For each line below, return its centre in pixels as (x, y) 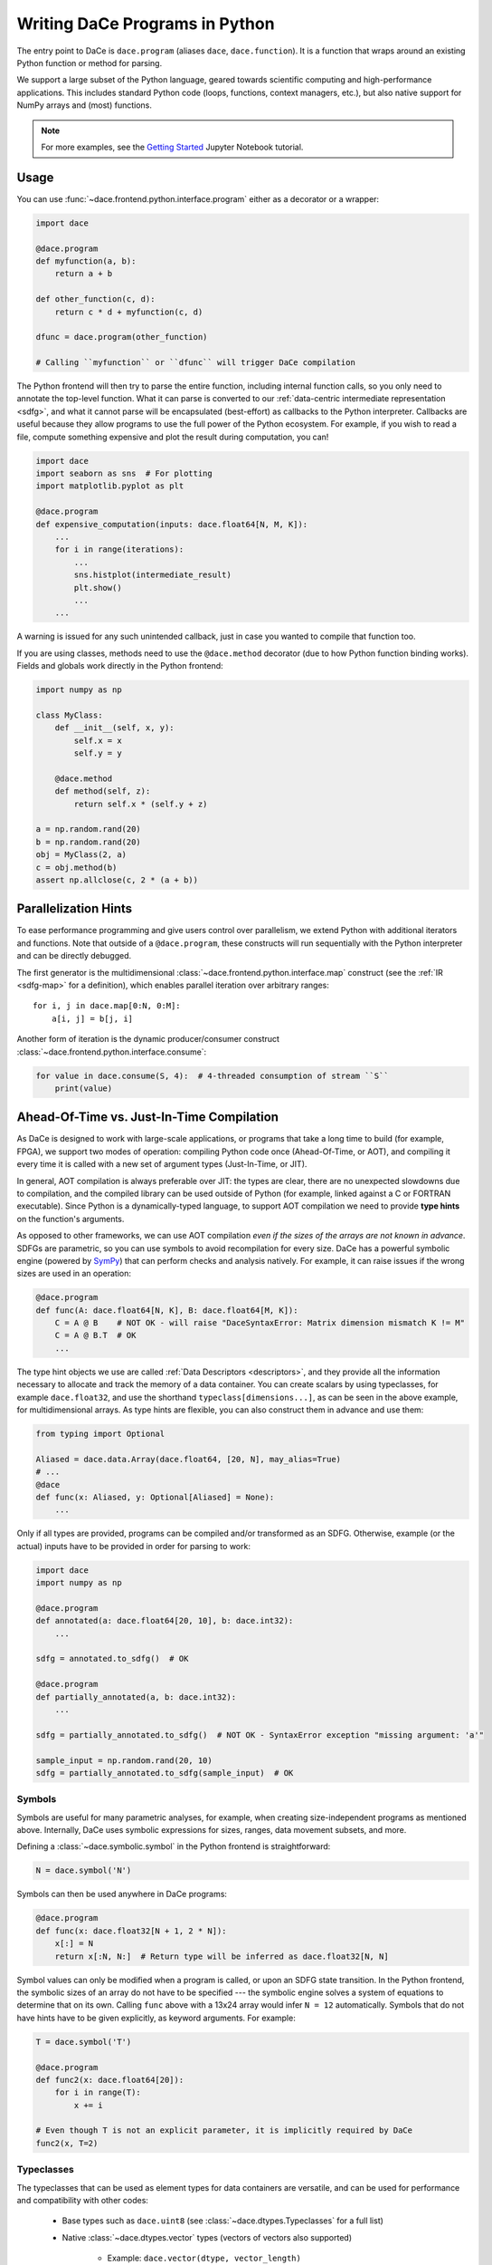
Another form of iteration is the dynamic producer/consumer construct (148, 1039)
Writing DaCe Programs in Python (146, 24)
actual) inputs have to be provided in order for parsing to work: (133, 1546)
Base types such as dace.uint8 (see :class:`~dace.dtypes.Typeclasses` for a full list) (223, 2221)
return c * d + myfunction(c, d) (129, 312)
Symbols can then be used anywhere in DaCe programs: (122, 1894)
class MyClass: (69, 715)
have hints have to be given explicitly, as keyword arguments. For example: (156, 2018)
